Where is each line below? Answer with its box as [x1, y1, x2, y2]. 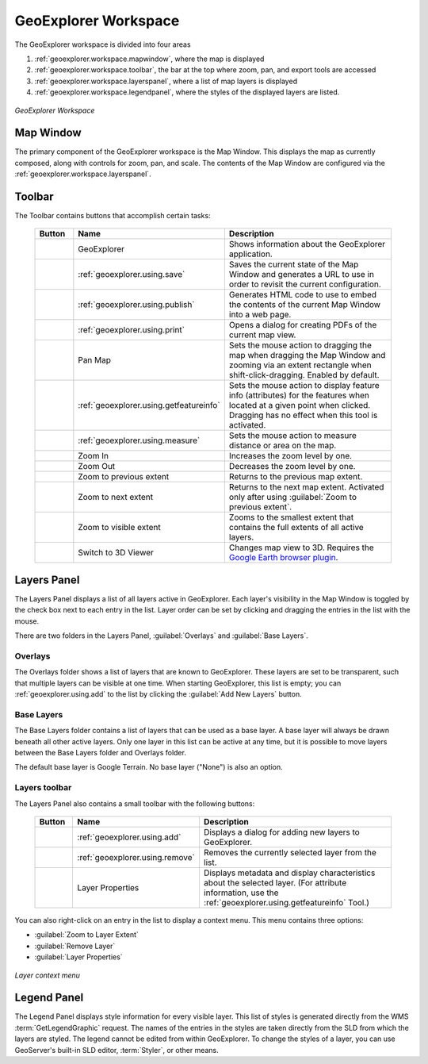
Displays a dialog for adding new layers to [203, 826, 360, 837]
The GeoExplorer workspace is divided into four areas [14, 40, 191, 49]
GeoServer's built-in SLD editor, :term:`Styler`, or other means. [14, 1045, 220, 1054]
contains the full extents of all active [228, 522, 364, 533]
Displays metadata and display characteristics [203, 867, 376, 878]
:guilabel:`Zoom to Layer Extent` [34, 930, 139, 939]
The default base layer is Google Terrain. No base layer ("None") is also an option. [14, 762, 283, 772]
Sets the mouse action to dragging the [228, 340, 373, 351]
